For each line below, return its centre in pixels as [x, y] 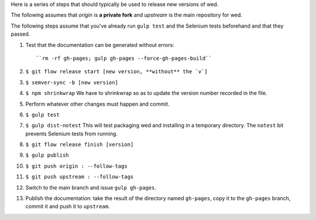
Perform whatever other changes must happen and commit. [97, 104]
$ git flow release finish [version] [80, 145]
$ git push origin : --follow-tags [77, 166]
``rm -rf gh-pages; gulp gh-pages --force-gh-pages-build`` [124, 58]
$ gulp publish [47, 155]
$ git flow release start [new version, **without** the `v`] [116, 72]
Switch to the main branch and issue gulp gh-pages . [91, 187]
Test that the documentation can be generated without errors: [100, 45]
